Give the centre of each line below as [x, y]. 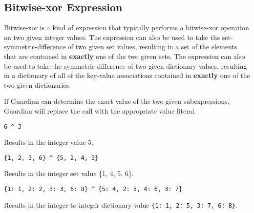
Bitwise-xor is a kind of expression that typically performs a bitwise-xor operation [127, 28]
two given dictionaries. [38, 85]
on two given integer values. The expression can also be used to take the [112, 37]
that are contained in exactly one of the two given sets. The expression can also [125, 56]
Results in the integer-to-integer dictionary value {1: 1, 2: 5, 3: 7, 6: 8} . [121, 204]
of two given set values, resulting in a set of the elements [152, 47]
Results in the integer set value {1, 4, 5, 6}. [69, 173]
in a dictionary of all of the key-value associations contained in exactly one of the [127, 75]
